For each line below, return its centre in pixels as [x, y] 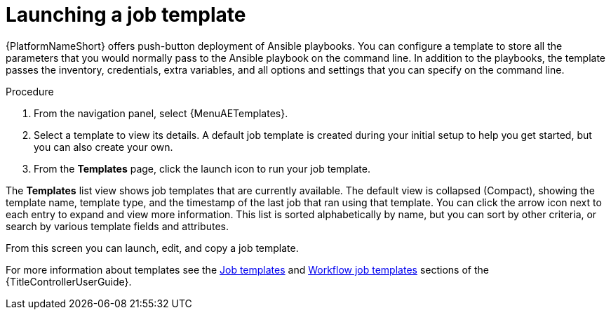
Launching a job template [126, 15]
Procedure [30, 91]
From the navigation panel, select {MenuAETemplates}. [161, 113]
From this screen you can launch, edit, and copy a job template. [152, 248]
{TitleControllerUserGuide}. [69, 281]
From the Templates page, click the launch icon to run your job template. [202, 168]
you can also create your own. [103, 147]
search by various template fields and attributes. [117, 226]
